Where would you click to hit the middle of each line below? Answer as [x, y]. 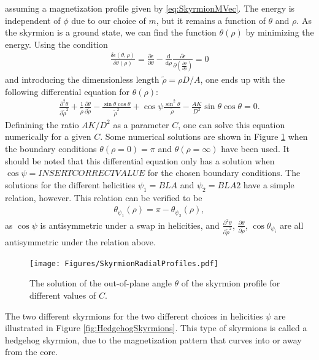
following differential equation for [67, 91]
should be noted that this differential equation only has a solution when [140, 160]
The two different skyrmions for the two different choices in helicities [134, 316]
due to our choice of [109, 20]
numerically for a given [48, 136]
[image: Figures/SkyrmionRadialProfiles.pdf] [124, 263]
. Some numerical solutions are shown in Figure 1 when [204, 136]
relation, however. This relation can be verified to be [104, 197]
